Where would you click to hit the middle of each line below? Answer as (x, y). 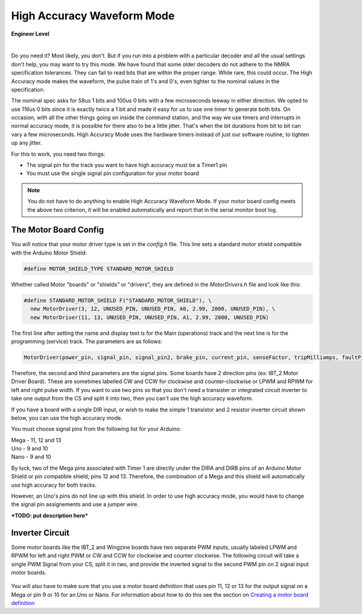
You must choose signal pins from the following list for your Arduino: (96, 429)
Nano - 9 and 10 (31, 457)
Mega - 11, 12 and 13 (36, 440)
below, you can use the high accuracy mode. (67, 418)
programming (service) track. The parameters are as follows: (87, 341)
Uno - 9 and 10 (30, 449)
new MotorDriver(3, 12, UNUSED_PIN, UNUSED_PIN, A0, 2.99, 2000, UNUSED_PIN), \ (153, 309)
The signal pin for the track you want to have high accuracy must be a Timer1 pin (127, 165)
